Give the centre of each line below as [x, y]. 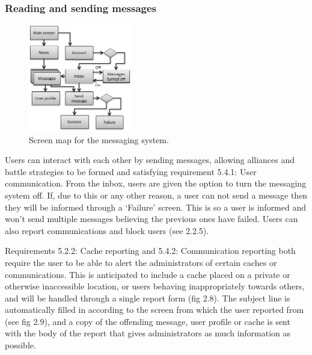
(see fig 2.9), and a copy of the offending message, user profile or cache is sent [148, 321]
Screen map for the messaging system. [99, 139]
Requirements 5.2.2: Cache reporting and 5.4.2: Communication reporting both [150, 251]
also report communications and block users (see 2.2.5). [107, 230]
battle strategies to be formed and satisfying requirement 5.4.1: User [131, 171]
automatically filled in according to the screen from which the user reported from [154, 310]
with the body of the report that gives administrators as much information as [148, 333]
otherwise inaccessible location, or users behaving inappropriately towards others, [155, 286]
